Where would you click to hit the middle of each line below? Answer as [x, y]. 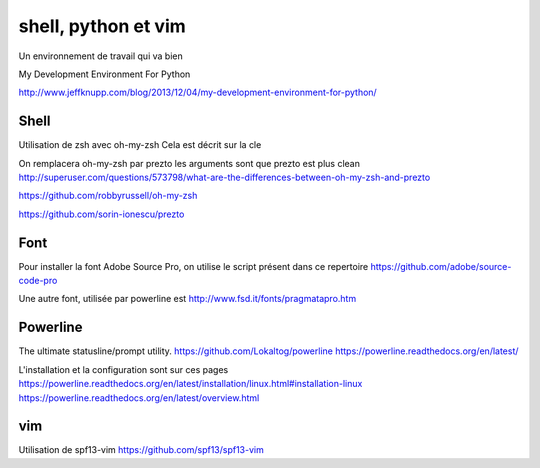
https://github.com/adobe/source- [441, 266]
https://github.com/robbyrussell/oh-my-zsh [108, 196]
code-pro [38, 281]
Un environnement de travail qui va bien [101, 56]
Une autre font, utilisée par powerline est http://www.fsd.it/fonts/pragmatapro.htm [187, 299]
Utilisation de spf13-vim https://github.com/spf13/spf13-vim [141, 450]
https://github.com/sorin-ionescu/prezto [101, 214]
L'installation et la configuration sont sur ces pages [123, 369]
